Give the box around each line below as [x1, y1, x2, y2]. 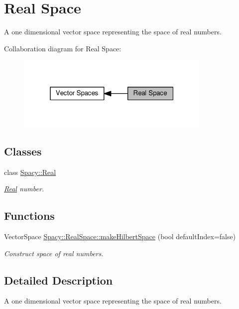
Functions [4, 208, 55, 223]
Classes [4, 143, 42, 158]
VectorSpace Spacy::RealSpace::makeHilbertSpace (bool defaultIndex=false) [4, 231, 236, 242]
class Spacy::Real [4, 166, 56, 177]
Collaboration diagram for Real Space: [4, 43, 121, 53]
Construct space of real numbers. [4, 248, 104, 258]
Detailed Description [4, 272, 113, 288]
